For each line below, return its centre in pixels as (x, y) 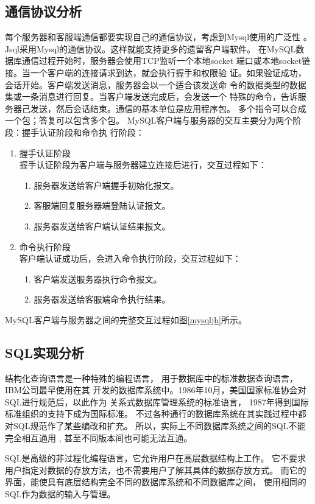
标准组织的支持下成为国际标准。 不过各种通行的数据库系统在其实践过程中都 (156, 414)
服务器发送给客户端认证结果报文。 (102, 226)
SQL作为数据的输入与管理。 (60, 494)
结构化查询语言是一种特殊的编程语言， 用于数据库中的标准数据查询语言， (151, 378)
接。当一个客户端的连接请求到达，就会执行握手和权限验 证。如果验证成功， (156, 72)
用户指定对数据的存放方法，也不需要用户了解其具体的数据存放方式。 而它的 (156, 470)
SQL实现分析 (45, 352)
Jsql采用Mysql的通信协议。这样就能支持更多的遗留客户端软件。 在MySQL (150, 48)
